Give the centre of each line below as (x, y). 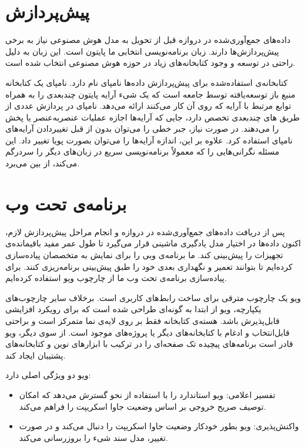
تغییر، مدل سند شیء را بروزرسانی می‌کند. (93, 437)
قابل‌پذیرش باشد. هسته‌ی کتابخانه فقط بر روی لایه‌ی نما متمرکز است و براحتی (143, 320)
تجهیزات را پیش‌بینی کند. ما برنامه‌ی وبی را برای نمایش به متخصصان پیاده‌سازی (144, 254)
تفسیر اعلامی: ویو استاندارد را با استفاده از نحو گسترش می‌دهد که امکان (147, 394)
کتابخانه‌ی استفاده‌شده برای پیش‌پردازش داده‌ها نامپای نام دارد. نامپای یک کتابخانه (147, 82)
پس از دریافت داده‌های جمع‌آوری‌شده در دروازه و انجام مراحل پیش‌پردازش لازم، (145, 231)
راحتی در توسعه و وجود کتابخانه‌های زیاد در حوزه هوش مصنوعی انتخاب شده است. (150, 63)
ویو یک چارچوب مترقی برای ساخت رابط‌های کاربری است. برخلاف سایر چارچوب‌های (153, 297)
